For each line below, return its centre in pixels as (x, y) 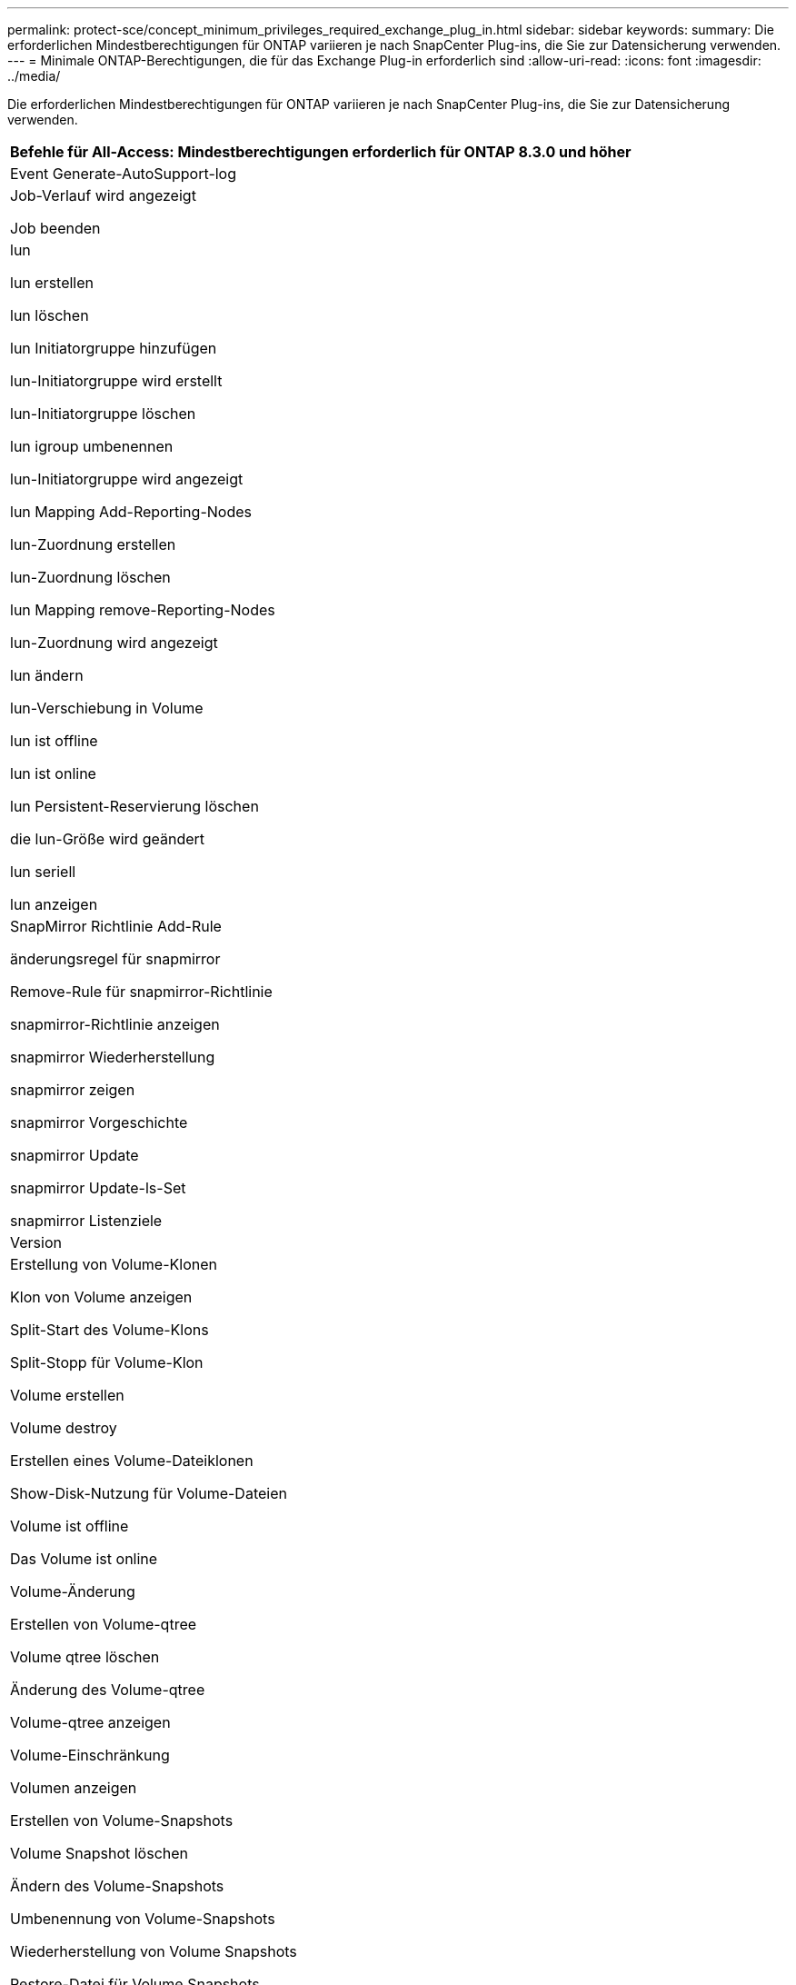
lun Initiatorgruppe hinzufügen (114, 348)
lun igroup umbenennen (92, 446)
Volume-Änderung (73, 1591)
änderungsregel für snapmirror (115, 959)
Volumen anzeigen (74, 1788)
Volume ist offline (70, 1526)
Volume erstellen (67, 1395)
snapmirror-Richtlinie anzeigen (115, 1024)
